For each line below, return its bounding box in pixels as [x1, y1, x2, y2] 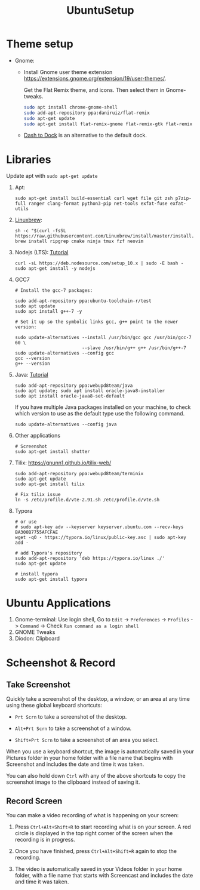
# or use [14, 519, 37, 525]
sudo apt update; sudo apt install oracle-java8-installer [14, 388, 165, 394]
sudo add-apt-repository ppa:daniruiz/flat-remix [23, 110, 150, 116]
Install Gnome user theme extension [23, 68, 113, 75]
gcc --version [14, 356, 50, 362]
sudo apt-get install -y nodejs [14, 266, 96, 272]
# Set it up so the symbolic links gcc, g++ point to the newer [14, 319, 179, 325]
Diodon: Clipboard [14, 635, 60, 642]
